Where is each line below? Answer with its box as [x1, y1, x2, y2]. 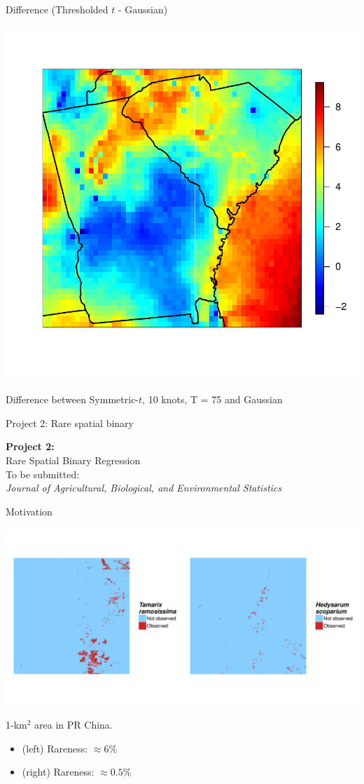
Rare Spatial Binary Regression [6, 452, 141, 467]
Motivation [6, 503, 52, 518]
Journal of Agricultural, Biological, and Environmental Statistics [6, 480, 282, 495]
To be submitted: [6, 466, 80, 481]
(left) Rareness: [22, 741, 88, 755]
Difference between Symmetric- [6, 392, 139, 407]
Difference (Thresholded [6, 2, 108, 16]
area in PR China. [34, 717, 113, 731]
